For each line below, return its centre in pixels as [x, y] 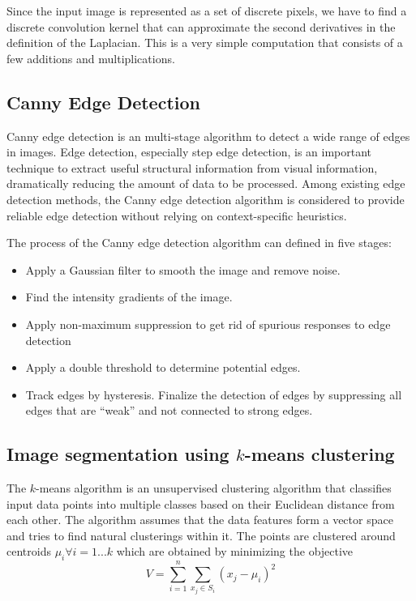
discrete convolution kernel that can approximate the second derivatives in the [201, 26]
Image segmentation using [118, 454]
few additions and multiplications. [91, 58]
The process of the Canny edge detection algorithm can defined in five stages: [199, 243]
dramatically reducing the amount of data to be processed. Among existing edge [206, 183]
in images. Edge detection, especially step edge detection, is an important [189, 152]
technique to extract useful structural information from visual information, [192, 167]
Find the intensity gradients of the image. [129, 297]
